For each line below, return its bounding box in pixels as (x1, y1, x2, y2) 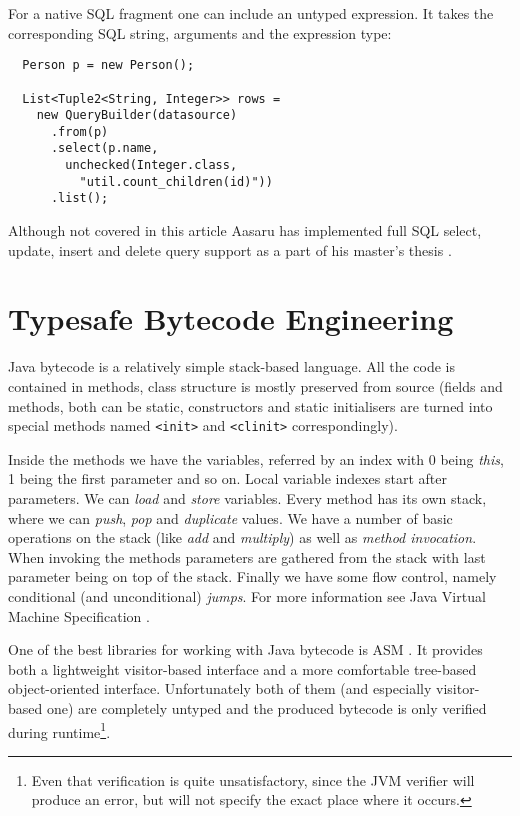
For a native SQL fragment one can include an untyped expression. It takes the (8, 3, 494, 23)
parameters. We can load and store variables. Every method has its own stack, (8, 488, 487, 509)
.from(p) (50, 124, 109, 139)
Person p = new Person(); (22, 58, 195, 73)
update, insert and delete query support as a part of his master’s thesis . (8, 239, 452, 260)
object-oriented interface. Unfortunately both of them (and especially (8, 678, 432, 699)
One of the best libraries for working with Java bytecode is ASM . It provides (8, 639, 483, 660)
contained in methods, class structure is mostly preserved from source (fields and (8, 376, 503, 396)
